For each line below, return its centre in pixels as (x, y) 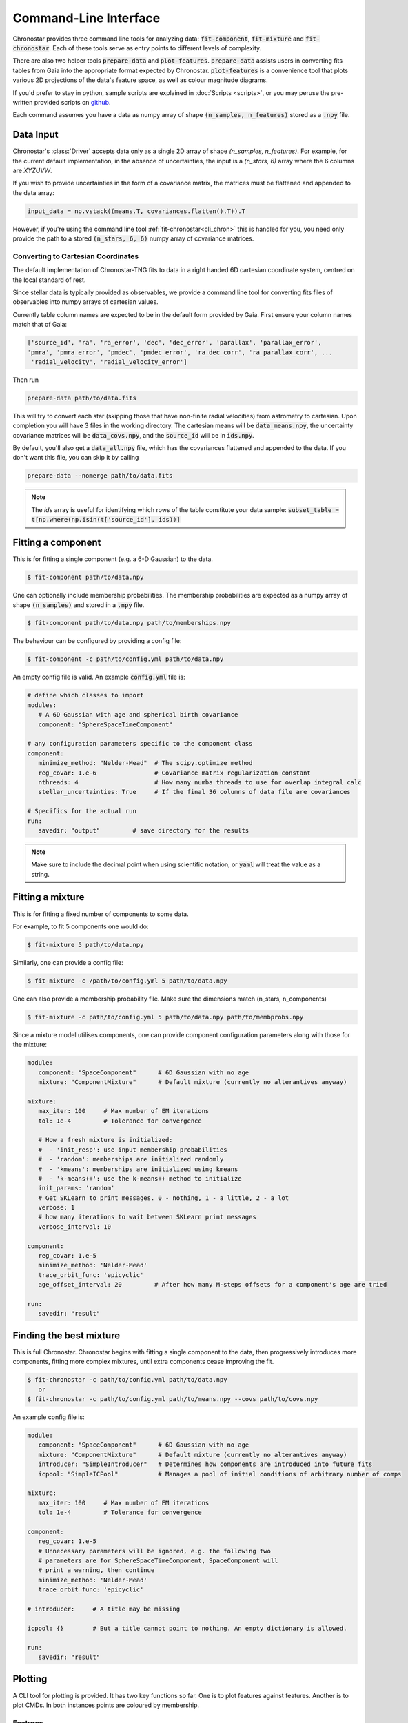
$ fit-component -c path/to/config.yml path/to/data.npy (125, 659)
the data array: (34, 192)
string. (40, 874)
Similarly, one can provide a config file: (68, 962)
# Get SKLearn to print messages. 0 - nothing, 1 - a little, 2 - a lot (164, 1198)
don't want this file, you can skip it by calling (76, 458)
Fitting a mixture (49, 897)
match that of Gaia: (40, 325)
